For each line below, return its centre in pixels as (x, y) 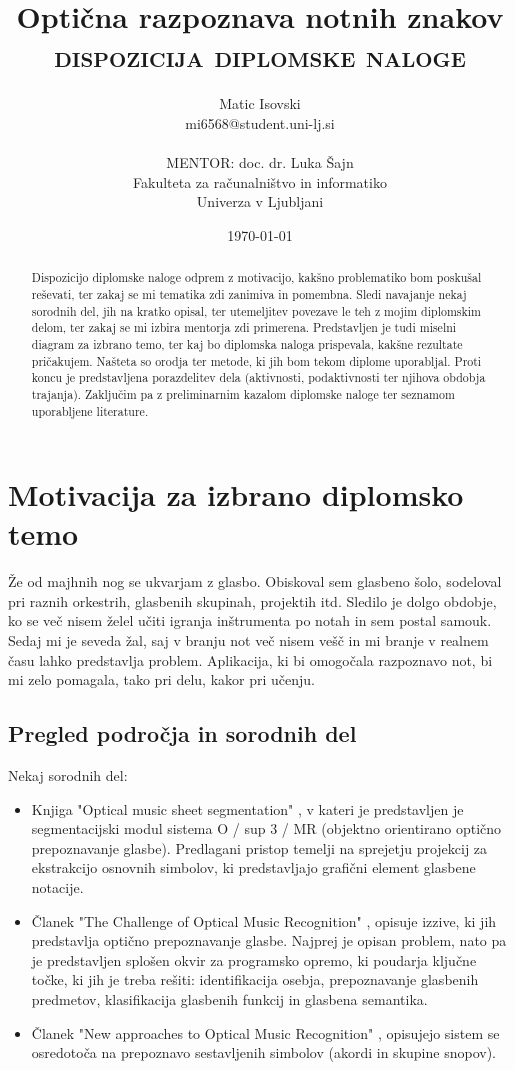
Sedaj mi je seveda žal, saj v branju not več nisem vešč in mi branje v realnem (248, 640)
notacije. (57, 887)
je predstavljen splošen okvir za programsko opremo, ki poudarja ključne (254, 959)
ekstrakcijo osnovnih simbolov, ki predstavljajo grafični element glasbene (253, 867)
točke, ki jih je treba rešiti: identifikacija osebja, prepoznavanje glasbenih (255, 979)
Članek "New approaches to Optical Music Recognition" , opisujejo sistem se (265, 1032)
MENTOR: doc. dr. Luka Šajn (260, 162)
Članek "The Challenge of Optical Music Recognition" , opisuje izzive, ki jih (264, 920)
